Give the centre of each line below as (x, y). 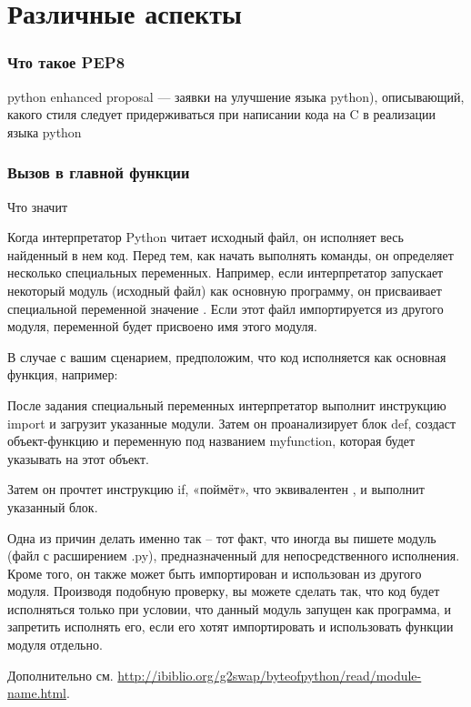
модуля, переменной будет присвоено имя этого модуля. (162, 326)
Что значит (38, 206)
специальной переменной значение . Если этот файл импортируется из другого (225, 308)
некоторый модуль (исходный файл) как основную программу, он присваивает (225, 290)
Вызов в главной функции (99, 172)
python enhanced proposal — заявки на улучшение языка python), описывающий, (236, 96)
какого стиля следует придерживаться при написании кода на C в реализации (222, 114)
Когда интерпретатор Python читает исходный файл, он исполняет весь (205, 237)
